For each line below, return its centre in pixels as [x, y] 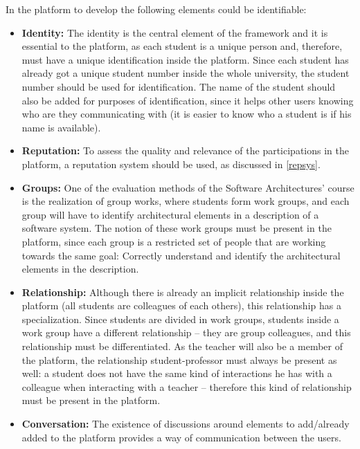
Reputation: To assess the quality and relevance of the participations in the [185, 150]
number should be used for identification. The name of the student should [179, 86]
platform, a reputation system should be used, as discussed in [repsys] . [171, 164]
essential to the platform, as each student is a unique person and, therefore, [182, 46]
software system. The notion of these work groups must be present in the [177, 228]
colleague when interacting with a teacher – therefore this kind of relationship [187, 386]
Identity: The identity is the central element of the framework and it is [175, 32]
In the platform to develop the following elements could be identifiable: [156, 9]
